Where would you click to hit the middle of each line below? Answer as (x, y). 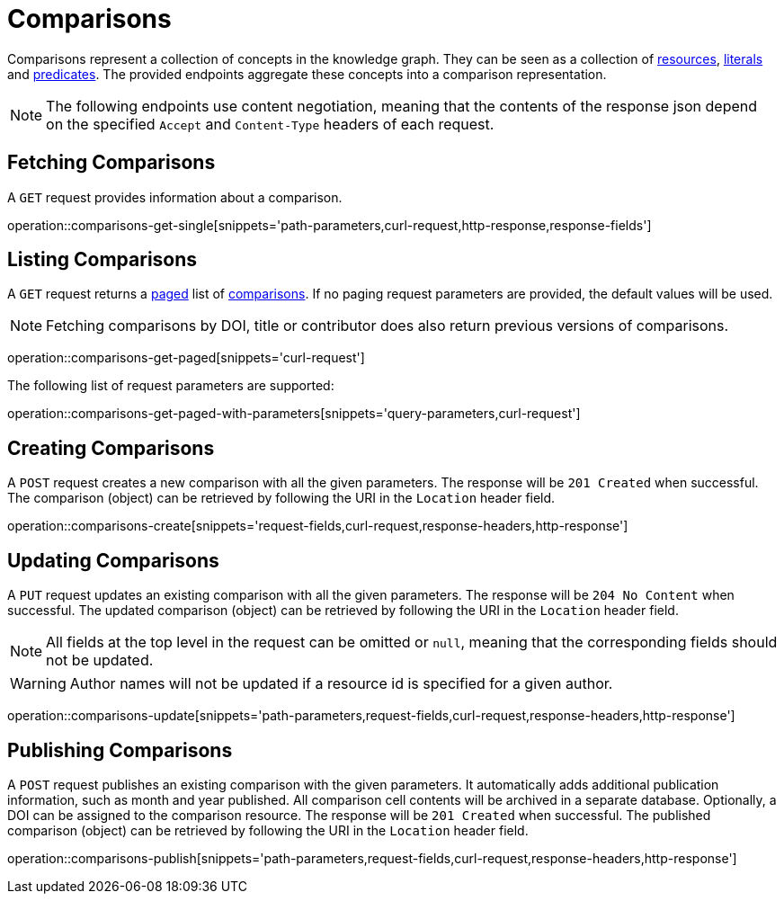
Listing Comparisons (102, 260)
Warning (38, 684)
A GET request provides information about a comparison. (175, 197)
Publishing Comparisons (120, 750)
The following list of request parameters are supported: (171, 386)
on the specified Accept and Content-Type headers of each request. (270, 124)
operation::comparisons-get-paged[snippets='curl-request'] (186, 358)
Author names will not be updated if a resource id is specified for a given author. (341, 684)
